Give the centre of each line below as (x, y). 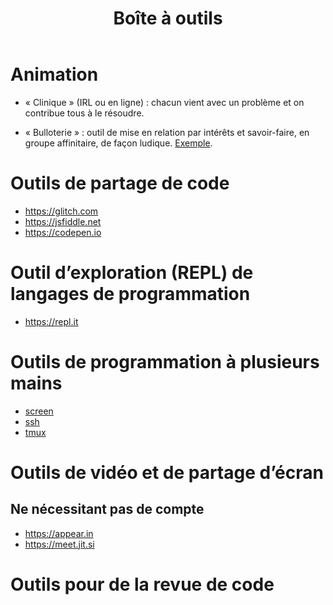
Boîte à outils (168, 18)
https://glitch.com (61, 211)
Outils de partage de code (120, 183)
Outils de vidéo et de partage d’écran (167, 472)
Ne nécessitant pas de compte (107, 509)
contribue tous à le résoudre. (84, 113)
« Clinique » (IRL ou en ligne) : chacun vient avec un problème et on (164, 102)
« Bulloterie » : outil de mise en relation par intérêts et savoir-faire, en (167, 132)
